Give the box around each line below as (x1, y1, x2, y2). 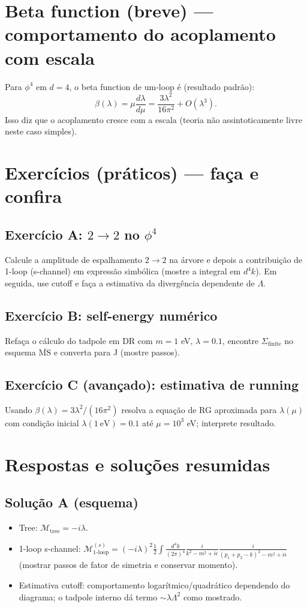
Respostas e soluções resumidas (5, 451, 270, 476)
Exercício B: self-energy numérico (5, 306, 218, 324)
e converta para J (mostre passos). (53, 346, 180, 358)
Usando (5, 403, 32, 415)
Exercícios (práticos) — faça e (5, 160, 259, 185)
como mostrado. (183, 590, 242, 603)
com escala (5, 45, 95, 70)
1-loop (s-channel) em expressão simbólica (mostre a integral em (5, 265, 241, 277)
